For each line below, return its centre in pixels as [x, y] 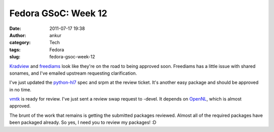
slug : [15, 57]
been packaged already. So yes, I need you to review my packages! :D [83, 122]
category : [20, 43]
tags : [15, 49]
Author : [18, 35]
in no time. [20, 89]
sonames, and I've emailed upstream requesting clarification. [73, 73]
